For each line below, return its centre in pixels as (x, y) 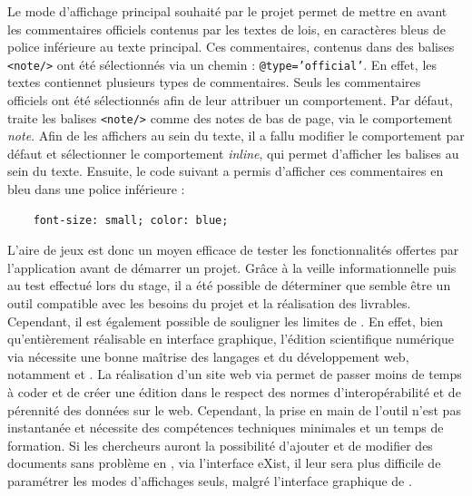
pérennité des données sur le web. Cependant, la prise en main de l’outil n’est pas (234, 409)
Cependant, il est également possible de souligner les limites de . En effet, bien (226, 321)
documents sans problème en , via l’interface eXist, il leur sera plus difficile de (224, 463)
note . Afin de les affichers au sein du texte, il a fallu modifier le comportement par (236, 136)
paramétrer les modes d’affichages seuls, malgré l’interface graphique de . (210, 480)
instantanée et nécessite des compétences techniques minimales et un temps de (226, 428)
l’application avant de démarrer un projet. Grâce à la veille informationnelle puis (232, 267)
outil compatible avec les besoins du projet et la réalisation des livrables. (209, 303)
